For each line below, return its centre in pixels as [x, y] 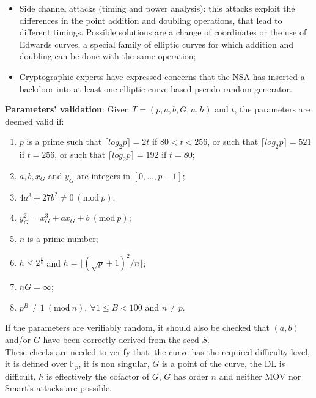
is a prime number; [63, 239]
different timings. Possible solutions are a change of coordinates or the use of [163, 32]
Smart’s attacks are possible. [58, 388]
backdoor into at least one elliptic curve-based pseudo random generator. [156, 88]
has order [191, 376]
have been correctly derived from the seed [121, 339]
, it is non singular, [114, 363]
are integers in [104, 175]
